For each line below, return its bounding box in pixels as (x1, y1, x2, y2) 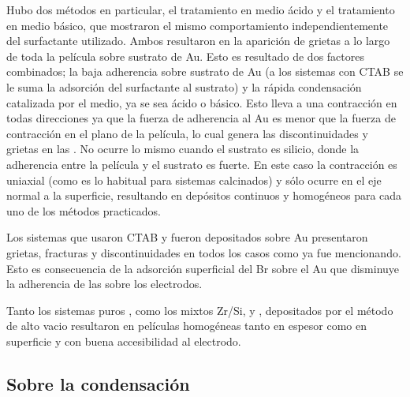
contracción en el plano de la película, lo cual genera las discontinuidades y (6, 125, 368, 141)
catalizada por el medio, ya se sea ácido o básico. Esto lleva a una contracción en (6, 94, 397, 110)
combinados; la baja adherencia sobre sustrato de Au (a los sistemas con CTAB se (6, 63, 404, 80)
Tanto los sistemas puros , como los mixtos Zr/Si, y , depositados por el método (6, 301, 393, 318)
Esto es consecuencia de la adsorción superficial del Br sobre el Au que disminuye (6, 260, 400, 276)
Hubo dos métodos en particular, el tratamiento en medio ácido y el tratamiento (6, 2, 395, 17)
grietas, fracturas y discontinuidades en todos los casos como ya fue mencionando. (6, 244, 401, 260)
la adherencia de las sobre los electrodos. (6, 275, 203, 292)
